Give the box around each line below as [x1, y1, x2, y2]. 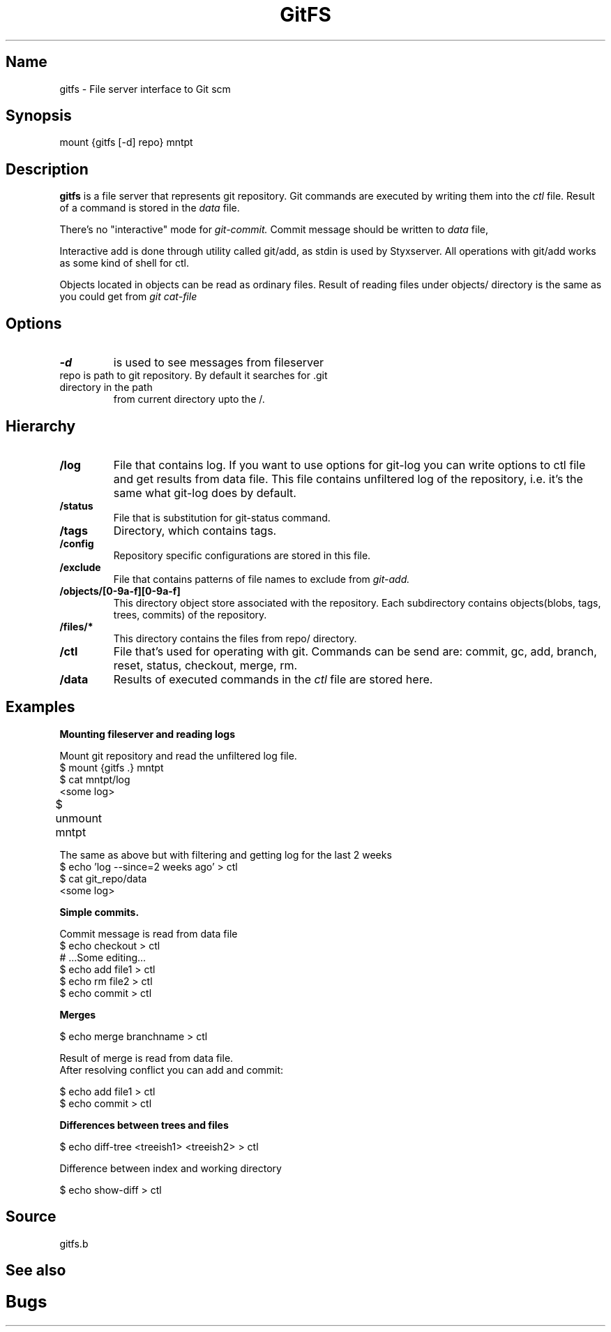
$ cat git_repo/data [59, 872, 147, 885]
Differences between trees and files [59, 1118, 229, 1131]
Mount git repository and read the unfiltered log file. [59, 749, 297, 762]
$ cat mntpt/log [59, 773, 130, 785]
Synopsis [6, 107, 72, 125]
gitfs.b [59, 1237, 89, 1250]
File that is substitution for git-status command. [113, 511, 331, 524]
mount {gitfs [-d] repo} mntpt [59, 136, 193, 149]
